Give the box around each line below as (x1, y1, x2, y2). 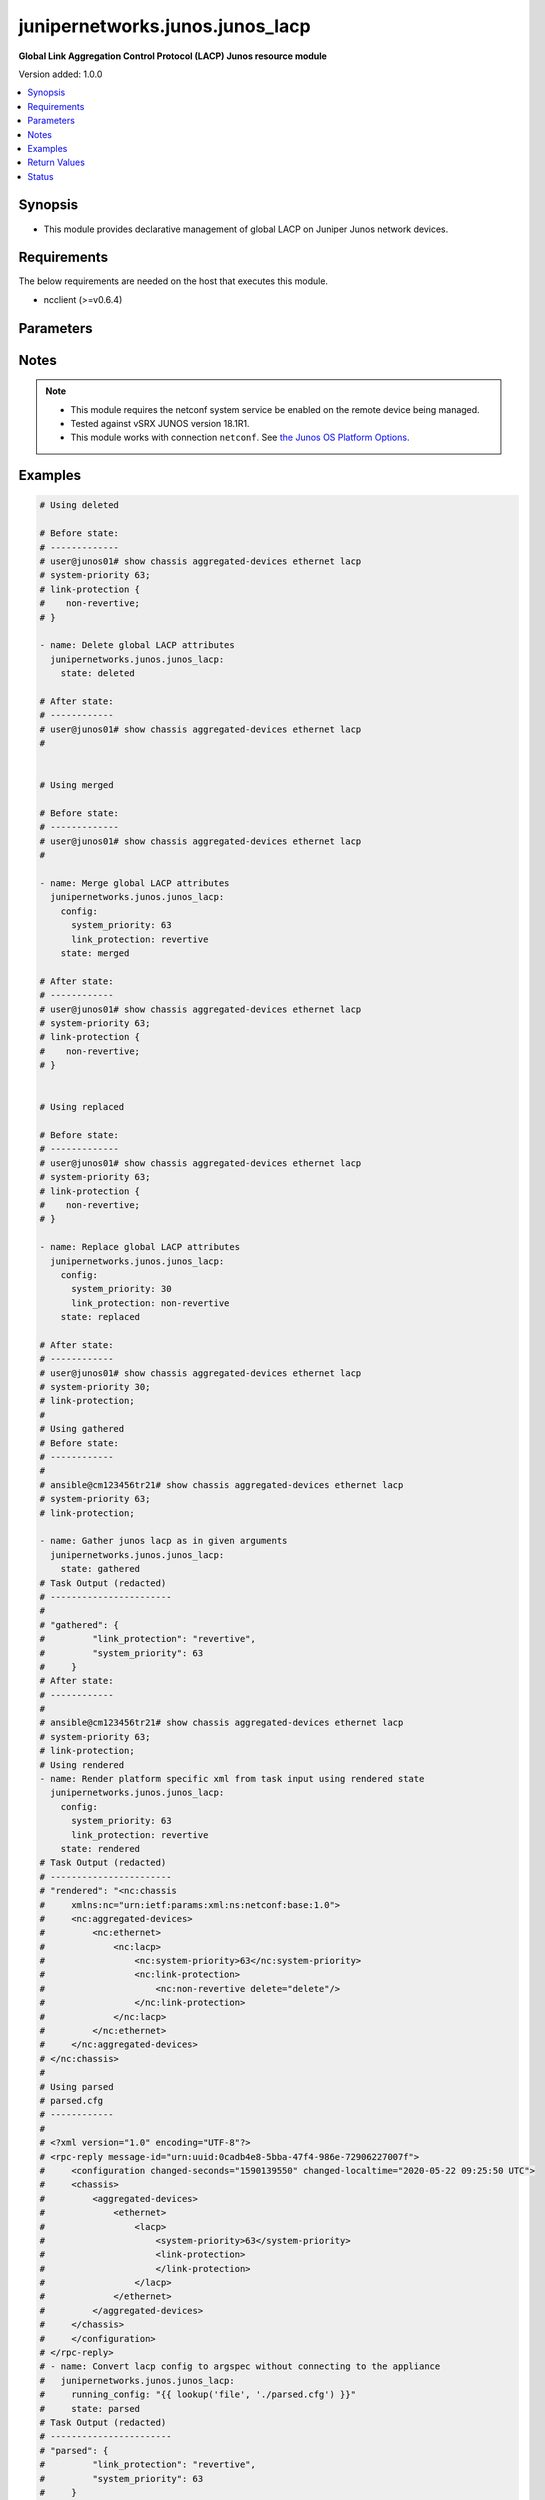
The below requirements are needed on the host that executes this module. (18, 275, 329, 287)
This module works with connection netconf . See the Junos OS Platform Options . (70, 431, 410, 444)
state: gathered (60, 1563, 140, 1575)
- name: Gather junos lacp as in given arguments (39, 1535, 288, 1547)
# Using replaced (39, 1101, 125, 1113)
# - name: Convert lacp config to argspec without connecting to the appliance (39, 2361, 441, 2372)
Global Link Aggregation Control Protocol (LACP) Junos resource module (18, 50, 327, 62)
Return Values (27, 156, 85, 169)
